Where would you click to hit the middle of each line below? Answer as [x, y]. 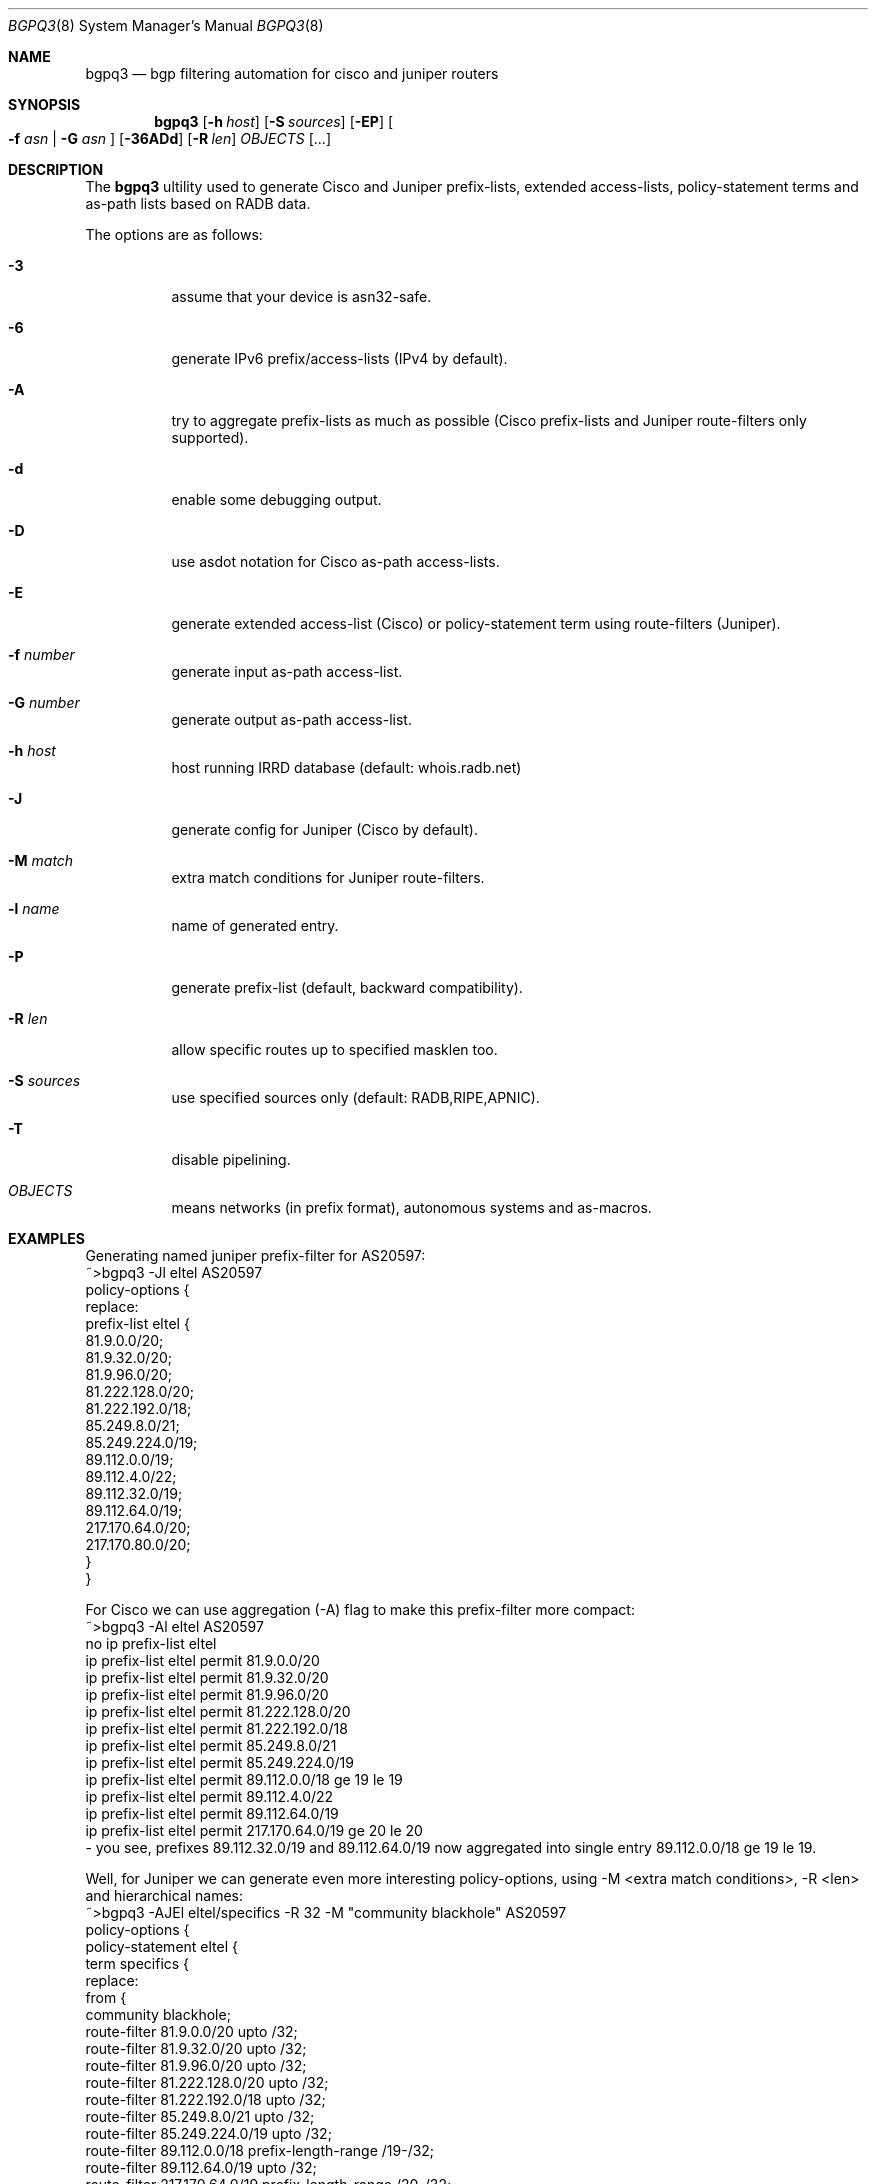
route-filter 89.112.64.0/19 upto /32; [201, 2167]
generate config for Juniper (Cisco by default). [324, 829]
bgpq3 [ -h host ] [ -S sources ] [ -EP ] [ [274, 121]
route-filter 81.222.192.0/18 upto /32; [205, 2099]
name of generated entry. [255, 925]
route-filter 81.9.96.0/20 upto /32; [196, 2065]
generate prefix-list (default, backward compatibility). [347, 987]
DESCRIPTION [56, 169]
